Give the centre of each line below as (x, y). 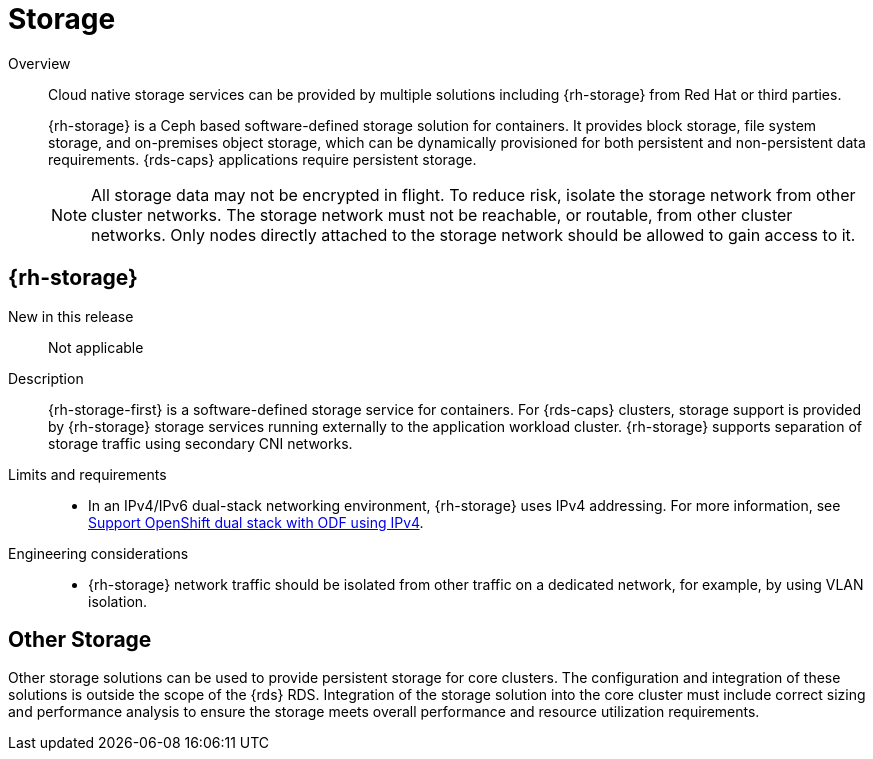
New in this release (71, 316)
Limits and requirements (87, 474)
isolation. (118, 601)
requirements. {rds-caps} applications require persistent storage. (262, 159)
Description (46, 378)
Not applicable (96, 347)
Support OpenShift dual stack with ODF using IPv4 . (256, 522)
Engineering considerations (98, 553)
